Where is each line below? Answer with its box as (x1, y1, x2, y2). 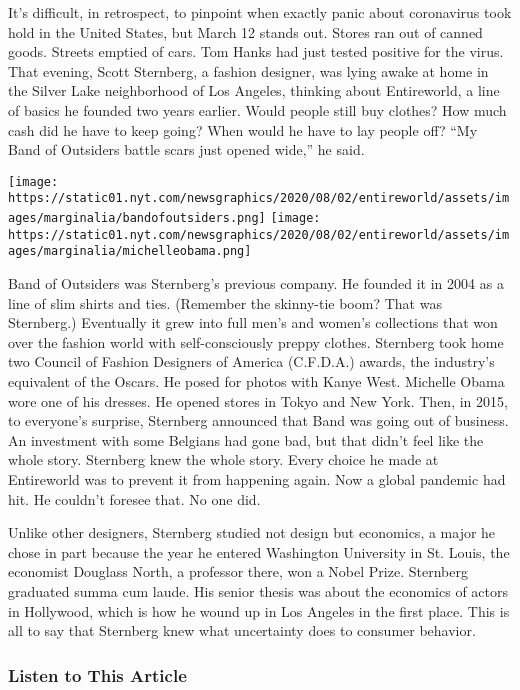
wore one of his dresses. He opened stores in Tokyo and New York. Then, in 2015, (8, 390, 508, 411)
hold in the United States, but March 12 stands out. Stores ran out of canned (8, 21, 483, 42)
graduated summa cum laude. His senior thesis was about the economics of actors (8, 580, 509, 601)
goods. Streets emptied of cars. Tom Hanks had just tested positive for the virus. (8, 41, 504, 62)
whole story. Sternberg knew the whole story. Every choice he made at (8, 449, 439, 470)
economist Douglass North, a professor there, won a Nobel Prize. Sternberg (8, 561, 468, 582)
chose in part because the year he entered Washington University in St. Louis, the (8, 541, 510, 562)
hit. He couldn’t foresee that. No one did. (8, 488, 261, 509)
